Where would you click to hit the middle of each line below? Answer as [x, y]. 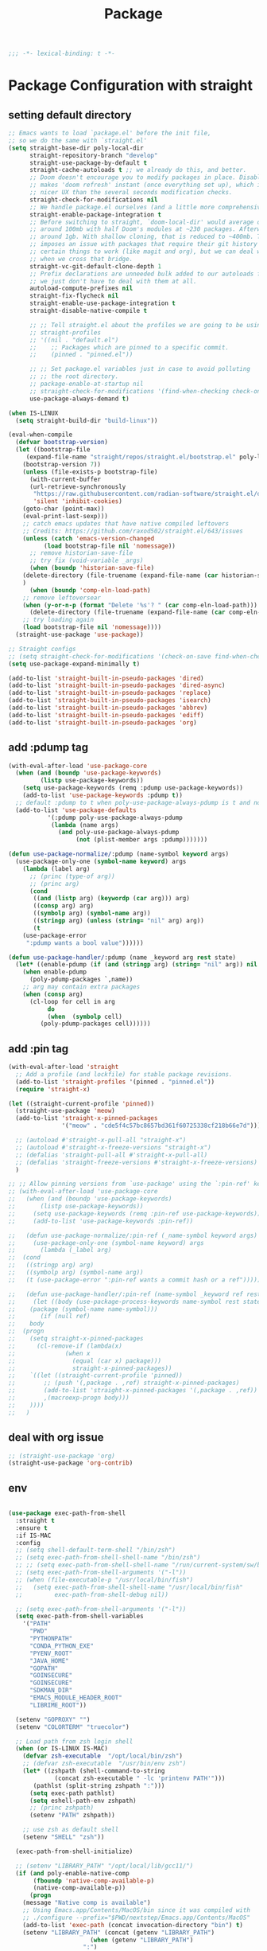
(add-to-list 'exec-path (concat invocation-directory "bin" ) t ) [133, 1925]
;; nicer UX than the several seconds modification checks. [131, 193]
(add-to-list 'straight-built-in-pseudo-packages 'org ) [103, 722]
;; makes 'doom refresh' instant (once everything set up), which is [147, 185]
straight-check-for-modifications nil [93, 200]
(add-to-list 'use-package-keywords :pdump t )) [103, 795]
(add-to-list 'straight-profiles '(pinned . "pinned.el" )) [115, 1082]
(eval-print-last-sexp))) [66, 517]
